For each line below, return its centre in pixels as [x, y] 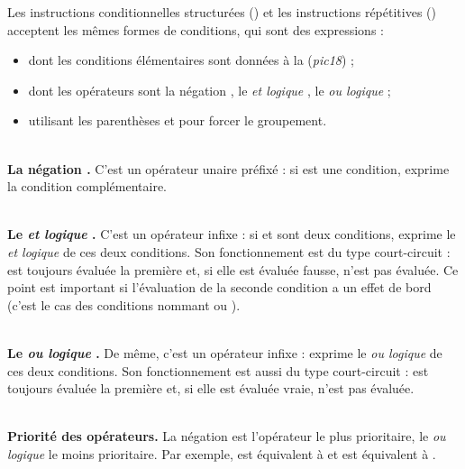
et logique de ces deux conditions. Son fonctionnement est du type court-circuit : [229, 251]
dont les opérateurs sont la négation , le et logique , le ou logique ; [210, 90]
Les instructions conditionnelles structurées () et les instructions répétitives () [222, 12]
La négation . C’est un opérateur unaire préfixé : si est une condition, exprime [228, 168]
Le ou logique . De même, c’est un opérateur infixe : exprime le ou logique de [225, 352]
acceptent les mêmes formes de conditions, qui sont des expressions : [196, 29]
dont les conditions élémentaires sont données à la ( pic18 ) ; [191, 60]
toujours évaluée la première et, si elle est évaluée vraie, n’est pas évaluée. [211, 388]
